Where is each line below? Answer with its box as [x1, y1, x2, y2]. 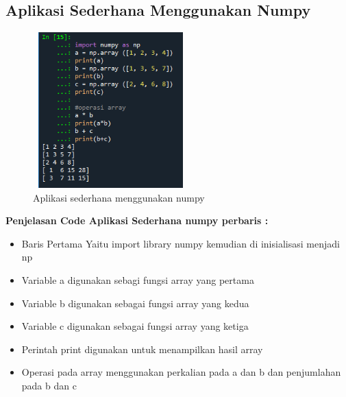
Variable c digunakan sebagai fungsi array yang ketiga [21, 319, 249, 333]
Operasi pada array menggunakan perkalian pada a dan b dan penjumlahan [21, 365, 341, 379]
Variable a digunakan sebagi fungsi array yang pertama [21, 272, 254, 287]
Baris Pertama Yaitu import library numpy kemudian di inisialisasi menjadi [21, 236, 340, 250]
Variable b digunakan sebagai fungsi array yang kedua [21, 296, 249, 310]
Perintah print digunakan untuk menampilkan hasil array [21, 341, 263, 356]
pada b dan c [21, 378, 77, 392]
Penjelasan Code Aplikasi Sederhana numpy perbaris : [5, 213, 269, 228]
